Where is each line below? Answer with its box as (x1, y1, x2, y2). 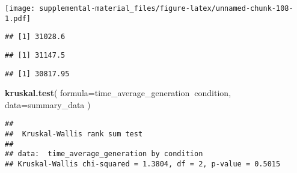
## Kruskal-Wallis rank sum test (5, 130, 143, 139)
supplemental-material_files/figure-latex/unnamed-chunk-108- (39, 4, 293, 13)
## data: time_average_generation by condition (5, 150, 203, 159)
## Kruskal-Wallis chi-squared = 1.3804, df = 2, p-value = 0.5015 (5, 160, 281, 169)
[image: (5, 4, 35, 13)
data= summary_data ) (5, 98, 91, 111)
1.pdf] (5, 14, 31, 23)
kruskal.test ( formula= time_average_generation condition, (5, 86, 231, 99)
